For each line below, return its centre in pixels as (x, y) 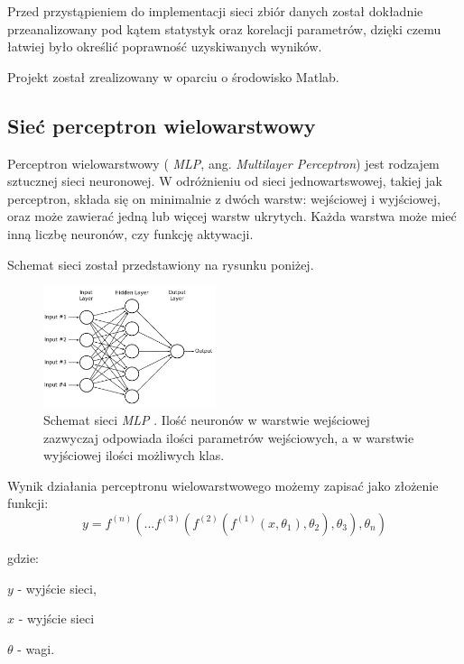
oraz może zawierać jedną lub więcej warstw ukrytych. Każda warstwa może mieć (232, 216)
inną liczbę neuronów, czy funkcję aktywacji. (130, 233)
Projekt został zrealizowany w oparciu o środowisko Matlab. (173, 76)
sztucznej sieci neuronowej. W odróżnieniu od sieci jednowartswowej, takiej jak (225, 181)
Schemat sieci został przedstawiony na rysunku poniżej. (161, 264)
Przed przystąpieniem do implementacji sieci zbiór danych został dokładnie (215, 11)
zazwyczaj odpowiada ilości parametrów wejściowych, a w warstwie (229, 437)
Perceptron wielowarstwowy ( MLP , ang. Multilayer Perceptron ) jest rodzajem (223, 163)
